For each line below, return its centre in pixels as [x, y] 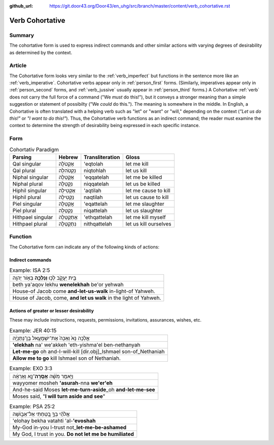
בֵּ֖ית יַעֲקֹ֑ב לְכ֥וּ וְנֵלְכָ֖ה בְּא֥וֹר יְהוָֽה [44, 278]
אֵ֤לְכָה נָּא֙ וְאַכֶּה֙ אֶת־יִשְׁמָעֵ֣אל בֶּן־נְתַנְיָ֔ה [51, 338]
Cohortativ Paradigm [34, 149]
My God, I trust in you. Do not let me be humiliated [73, 434]
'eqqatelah [96, 177]
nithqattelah [98, 224]
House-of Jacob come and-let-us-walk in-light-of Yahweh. [84, 291]
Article [18, 66]
